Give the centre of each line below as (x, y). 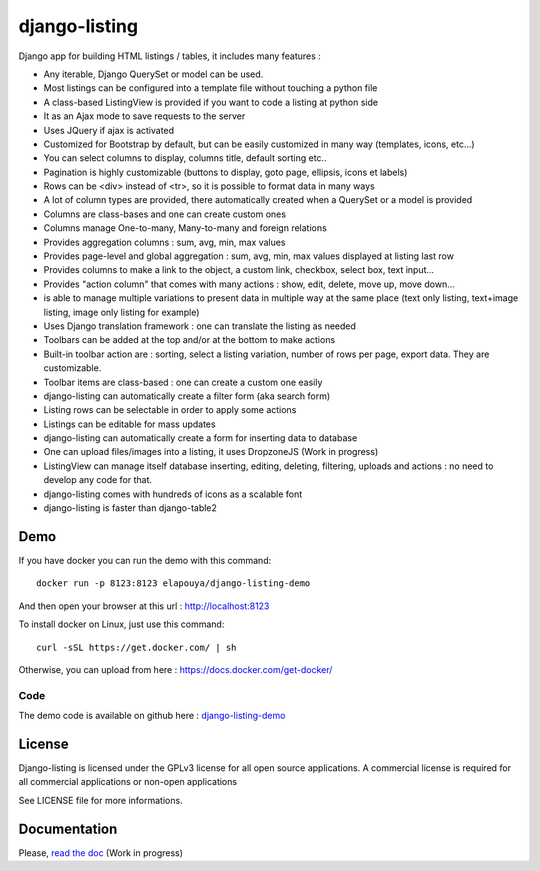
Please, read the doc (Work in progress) (101, 852)
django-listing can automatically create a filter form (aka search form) (187, 396)
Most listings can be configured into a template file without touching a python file (210, 88)
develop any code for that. (98, 480)
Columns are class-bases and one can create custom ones (165, 214)
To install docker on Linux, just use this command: (121, 624)
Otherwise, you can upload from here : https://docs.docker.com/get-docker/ (175, 669)
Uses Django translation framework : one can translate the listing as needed (200, 326)
